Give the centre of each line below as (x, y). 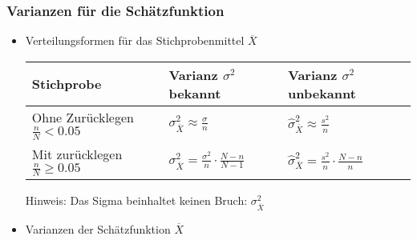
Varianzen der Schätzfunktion (98, 229)
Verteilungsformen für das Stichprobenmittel (135, 40)
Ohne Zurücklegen (83, 117)
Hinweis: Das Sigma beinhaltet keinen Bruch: (136, 200)
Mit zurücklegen (77, 154)
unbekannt (322, 93)
